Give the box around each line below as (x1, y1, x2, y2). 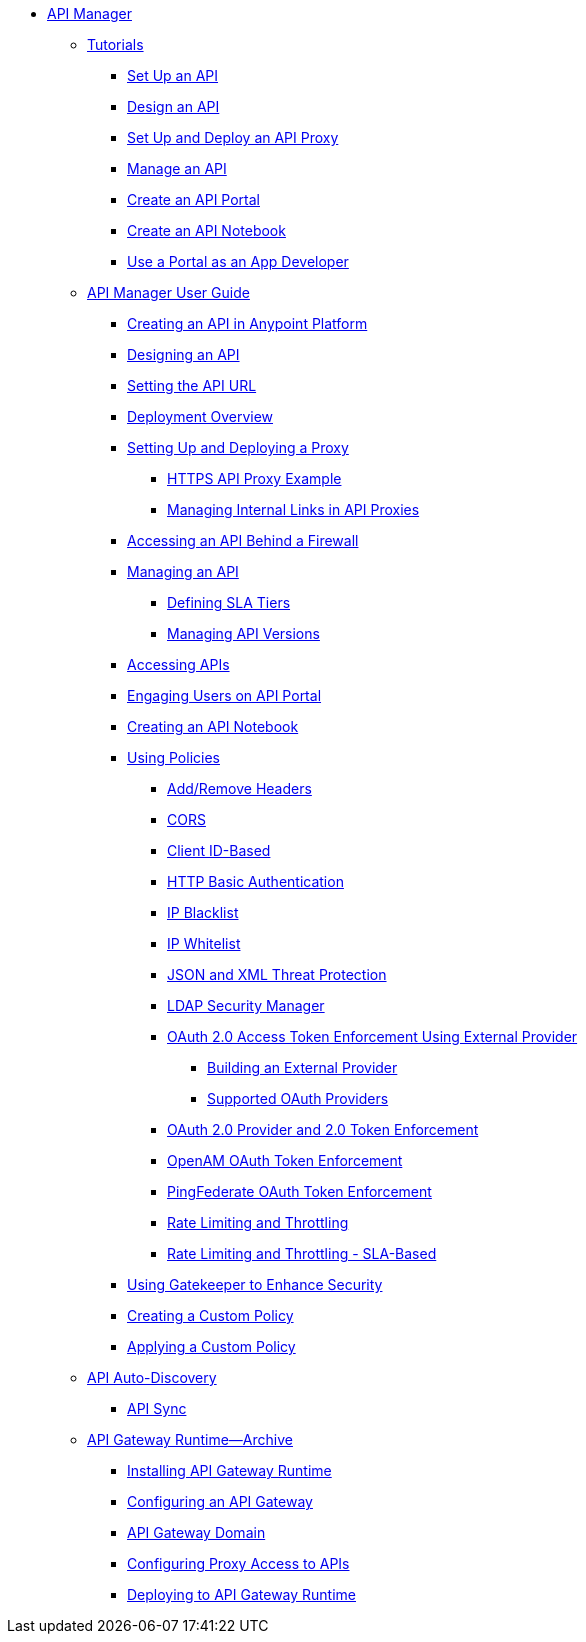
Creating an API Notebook (127, 718, 299, 735)
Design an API (127, 98, 220, 115)
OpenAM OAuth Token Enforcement (167, 1152, 403, 1169)
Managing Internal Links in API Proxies (167, 501, 420, 518)
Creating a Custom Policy (127, 1307, 294, 1324)
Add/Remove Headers (167, 780, 312, 797)
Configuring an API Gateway (127, 1493, 313, 1510)
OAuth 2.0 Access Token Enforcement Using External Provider (167, 1028, 578, 1045)
